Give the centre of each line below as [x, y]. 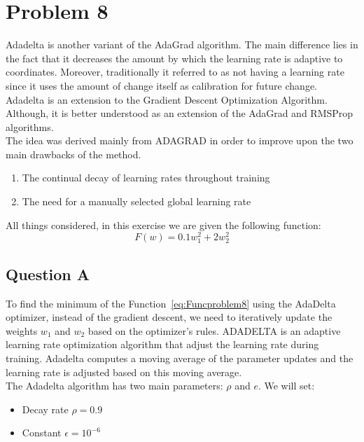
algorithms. [30, 126]
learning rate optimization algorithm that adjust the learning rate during [162, 344]
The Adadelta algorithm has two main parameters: [114, 386]
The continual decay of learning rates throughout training [146, 178]
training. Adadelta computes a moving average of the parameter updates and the [180, 358]
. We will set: [286, 386]
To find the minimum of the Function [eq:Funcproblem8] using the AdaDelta [171, 303]
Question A [48, 274]
